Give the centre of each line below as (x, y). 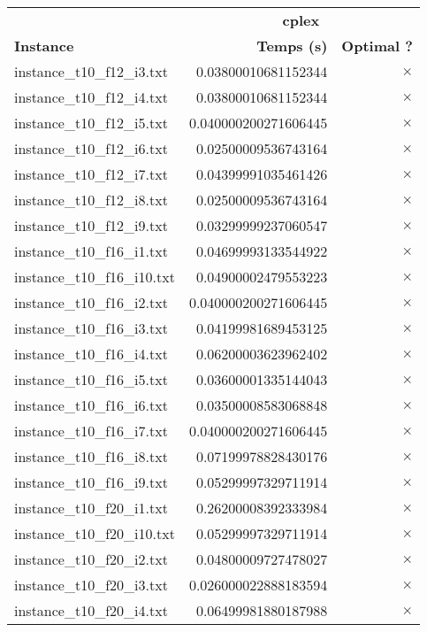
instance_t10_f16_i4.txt (91, 354)
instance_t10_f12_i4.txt (91, 97)
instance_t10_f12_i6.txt (91, 148)
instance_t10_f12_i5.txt (91, 123)
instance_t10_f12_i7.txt (91, 174)
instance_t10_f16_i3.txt (91, 328)
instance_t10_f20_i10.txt (95, 533)
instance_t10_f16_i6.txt (91, 405)
